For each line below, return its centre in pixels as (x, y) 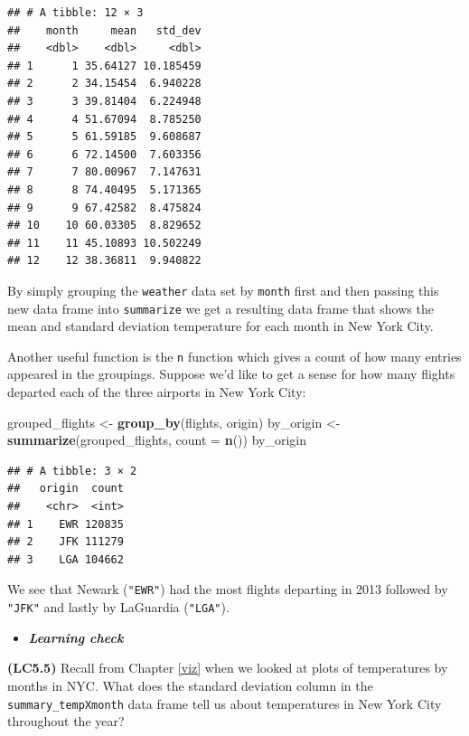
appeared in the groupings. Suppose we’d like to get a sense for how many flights (231, 374)
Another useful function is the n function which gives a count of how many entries (234, 356)
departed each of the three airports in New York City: (157, 392)
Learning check (76, 637)
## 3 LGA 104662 (66, 559)
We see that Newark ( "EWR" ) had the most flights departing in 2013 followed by (228, 589)
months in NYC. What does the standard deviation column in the (190, 685)
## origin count (66, 489)
